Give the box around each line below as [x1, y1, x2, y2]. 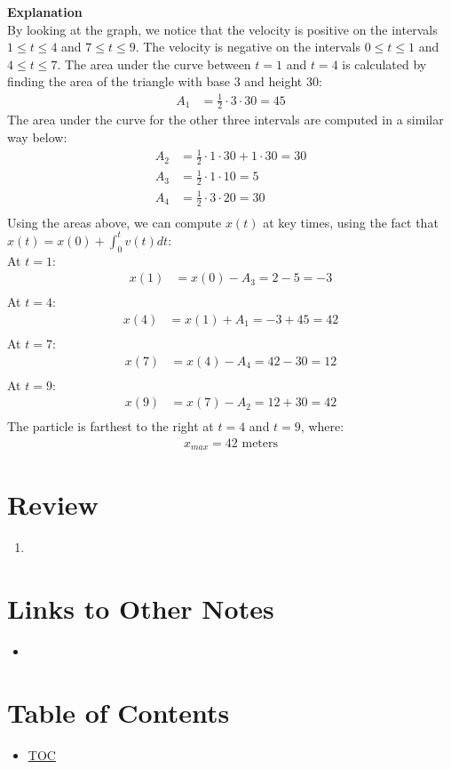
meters [241, 437, 279, 450]
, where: [300, 417, 344, 436]
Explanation [7, 3, 83, 20]
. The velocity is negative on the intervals [135, 37, 360, 56]
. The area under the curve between [57, 54, 251, 73]
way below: [7, 127, 67, 146]
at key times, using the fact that [263, 212, 439, 231]
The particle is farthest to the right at [7, 417, 214, 436]
